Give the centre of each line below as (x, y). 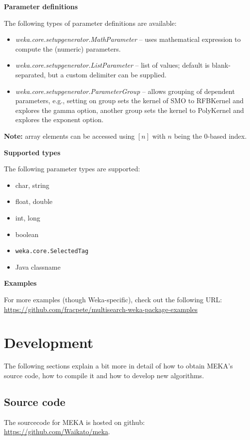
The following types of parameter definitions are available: (90, 23)
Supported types (32, 152)
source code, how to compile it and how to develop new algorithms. (104, 375)
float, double (34, 201)
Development (49, 342)
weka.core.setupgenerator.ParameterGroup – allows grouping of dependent (125, 91)
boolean (27, 234)
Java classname (38, 266)
